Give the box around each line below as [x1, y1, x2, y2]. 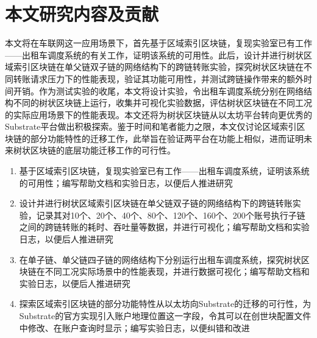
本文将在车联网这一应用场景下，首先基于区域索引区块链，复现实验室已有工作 [5, 37, 312, 49]
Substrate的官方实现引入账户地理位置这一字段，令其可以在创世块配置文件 [19, 309, 312, 322]
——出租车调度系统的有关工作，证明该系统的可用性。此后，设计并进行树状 [5, 48, 304, 61]
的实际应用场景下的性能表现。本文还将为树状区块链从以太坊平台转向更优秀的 [5, 108, 312, 121]
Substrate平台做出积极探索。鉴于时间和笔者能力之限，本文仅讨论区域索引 [5, 120, 297, 133]
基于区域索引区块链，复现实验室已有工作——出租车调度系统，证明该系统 [19, 164, 310, 177]
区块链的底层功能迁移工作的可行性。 [30, 144, 176, 157]
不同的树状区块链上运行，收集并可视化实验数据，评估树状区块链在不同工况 [13, 96, 312, 109]
